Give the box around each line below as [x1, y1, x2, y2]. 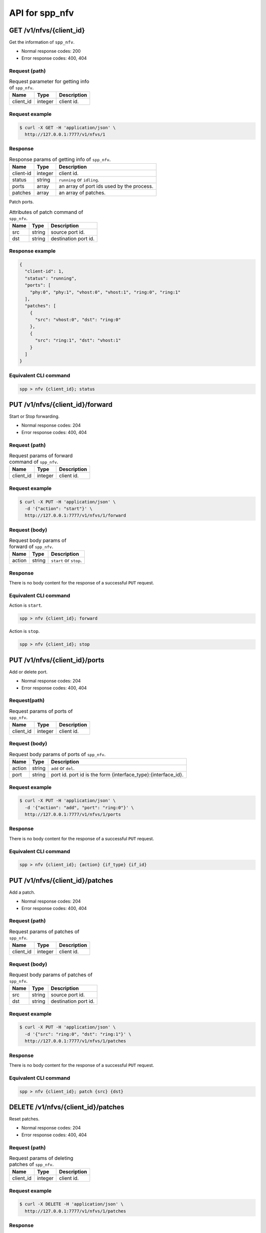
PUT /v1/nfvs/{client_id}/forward [9, 400, 113, 409]
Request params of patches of [9, 928, 80, 935]
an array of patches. [59, 189, 106, 196]
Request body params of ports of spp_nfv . [9, 751, 106, 758]
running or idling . [59, 177, 100, 183]
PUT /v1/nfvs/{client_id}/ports [9, 656, 104, 664]
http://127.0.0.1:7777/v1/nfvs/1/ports [25, 812, 121, 817]
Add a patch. [9, 889, 35, 895]
